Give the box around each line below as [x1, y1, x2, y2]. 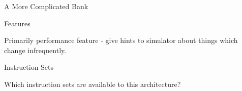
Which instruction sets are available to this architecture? [4, 78, 181, 89]
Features [4, 18, 31, 28]
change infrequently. [4, 44, 67, 55]
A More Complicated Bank [4, 1, 88, 11]
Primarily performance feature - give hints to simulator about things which [4, 35, 238, 45]
